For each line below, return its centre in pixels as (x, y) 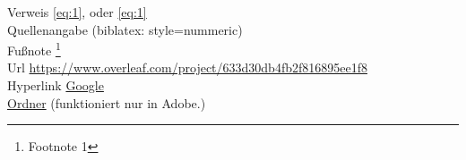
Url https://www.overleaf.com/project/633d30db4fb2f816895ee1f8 (187, 67)
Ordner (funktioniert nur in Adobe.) (107, 102)
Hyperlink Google (56, 85)
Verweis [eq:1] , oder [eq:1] (77, 12)
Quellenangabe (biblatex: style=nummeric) (125, 29)
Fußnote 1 (34, 49)
